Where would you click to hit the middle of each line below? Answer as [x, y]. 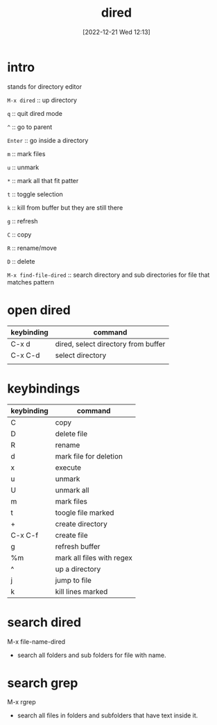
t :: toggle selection [35, 194]
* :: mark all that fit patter [43, 180]
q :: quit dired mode [35, 113]
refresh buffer [78, 546]
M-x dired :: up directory [42, 100]
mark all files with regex [94, 558]
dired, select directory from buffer [110, 343]
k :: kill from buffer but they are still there [65, 207]
